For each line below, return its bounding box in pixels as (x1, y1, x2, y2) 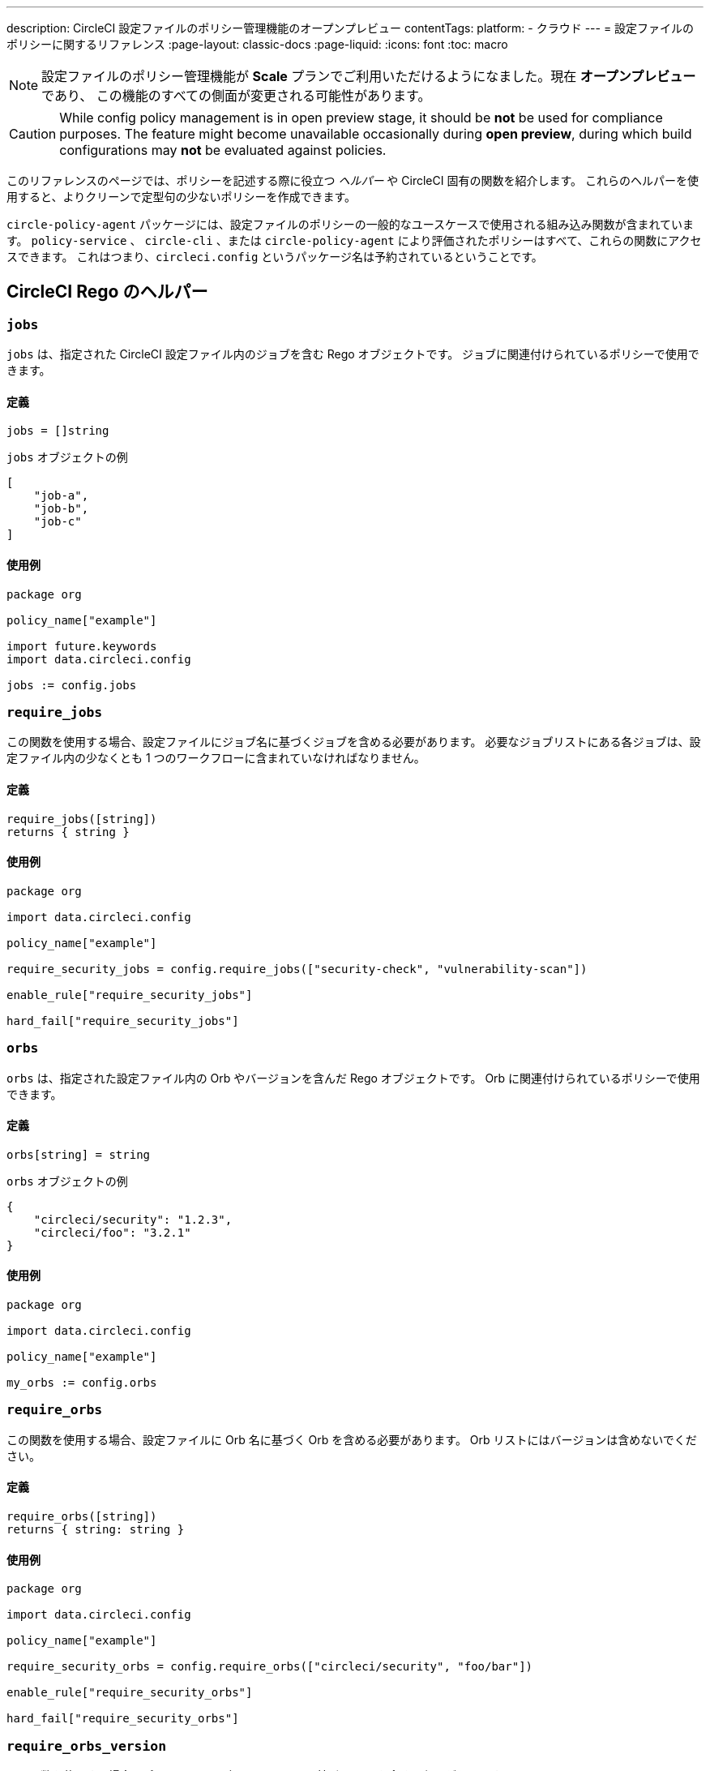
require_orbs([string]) (6, 1510, 157, 1523)
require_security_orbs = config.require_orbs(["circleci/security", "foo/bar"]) (6, 1660, 533, 1674)
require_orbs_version (6, 1738, 166, 1754)
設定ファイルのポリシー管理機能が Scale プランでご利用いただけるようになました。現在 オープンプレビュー (41, 68, 696, 84)
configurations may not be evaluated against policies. (59, 142, 387, 158)
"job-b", (33, 502, 89, 516)
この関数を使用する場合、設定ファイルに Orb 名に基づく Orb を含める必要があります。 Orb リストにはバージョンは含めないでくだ (6, 1432, 697, 1447)
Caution (9, 126, 57, 142)
